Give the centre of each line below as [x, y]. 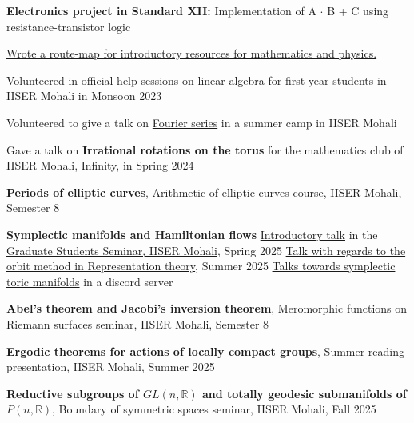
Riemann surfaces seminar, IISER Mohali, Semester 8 [138, 323]
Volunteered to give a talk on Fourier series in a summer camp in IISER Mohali [202, 122]
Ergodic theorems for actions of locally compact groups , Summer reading [206, 351]
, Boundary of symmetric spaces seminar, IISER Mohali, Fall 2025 [214, 409]
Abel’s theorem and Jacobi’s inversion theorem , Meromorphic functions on [207, 308]
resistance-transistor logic [69, 26]
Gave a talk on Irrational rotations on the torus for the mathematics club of [205, 149]
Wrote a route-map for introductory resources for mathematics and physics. [192, 53]
